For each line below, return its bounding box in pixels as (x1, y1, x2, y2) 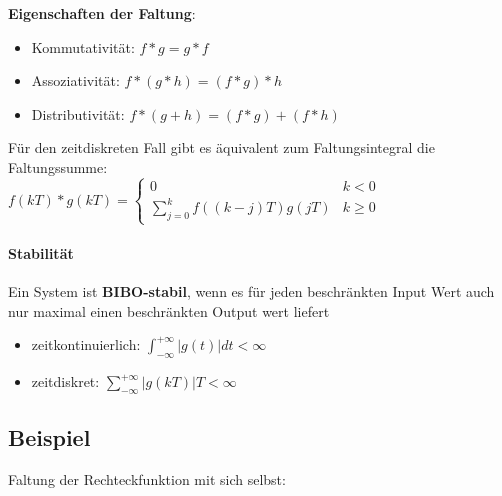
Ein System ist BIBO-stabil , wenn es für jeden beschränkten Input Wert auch (8, 281, 495, 302)
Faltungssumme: (8, 156, 108, 177)
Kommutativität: (31, 36, 135, 57)
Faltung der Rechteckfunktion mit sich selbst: (8, 469, 286, 490)
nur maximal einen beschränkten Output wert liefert (8, 300, 330, 321)
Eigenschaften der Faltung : (8, 3, 196, 23)
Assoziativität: (31, 70, 120, 91)
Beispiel (8, 422, 91, 453)
